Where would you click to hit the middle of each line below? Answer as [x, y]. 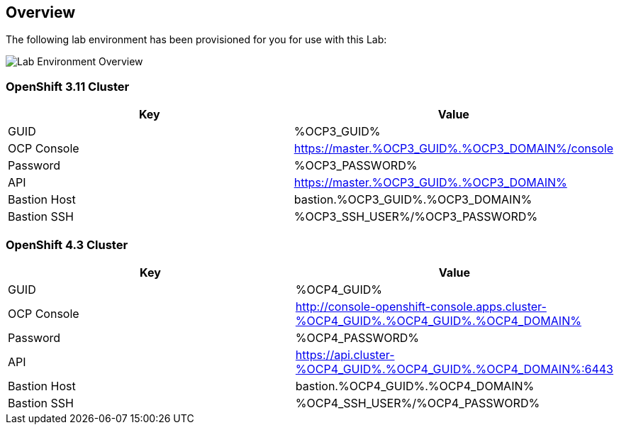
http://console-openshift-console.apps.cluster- [421, 306]
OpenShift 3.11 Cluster [68, 86]
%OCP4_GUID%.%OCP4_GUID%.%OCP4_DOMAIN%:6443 [454, 369]
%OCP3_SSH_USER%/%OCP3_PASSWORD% [416, 217]
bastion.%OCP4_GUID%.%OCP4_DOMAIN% [415, 386]
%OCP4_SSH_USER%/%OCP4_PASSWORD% [418, 403]
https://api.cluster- [345, 354]
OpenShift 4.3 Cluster [67, 244]
